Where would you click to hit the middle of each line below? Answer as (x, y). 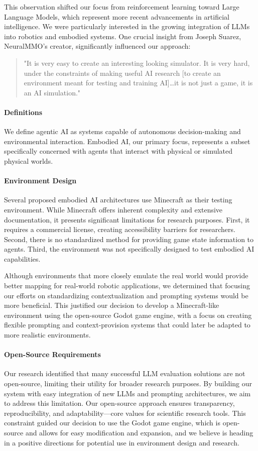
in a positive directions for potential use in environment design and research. (122, 442)
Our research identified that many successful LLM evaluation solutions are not (125, 373)
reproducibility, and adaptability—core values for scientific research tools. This (125, 413)
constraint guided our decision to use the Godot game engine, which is (112, 423)
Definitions (23, 112)
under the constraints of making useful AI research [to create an (122, 73)
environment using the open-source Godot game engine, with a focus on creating (128, 315)
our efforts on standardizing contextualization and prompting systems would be (126, 295)
